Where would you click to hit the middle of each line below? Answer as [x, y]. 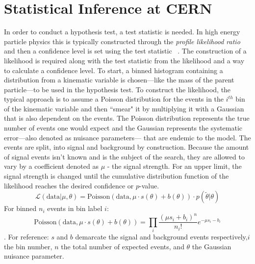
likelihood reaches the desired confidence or [69, 185]
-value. [149, 185]
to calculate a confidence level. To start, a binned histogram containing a [114, 70]
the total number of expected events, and [123, 246]
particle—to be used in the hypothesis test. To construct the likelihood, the [117, 89]
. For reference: [26, 237]
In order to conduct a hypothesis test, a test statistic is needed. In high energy [122, 32]
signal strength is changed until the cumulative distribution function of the [116, 176]
